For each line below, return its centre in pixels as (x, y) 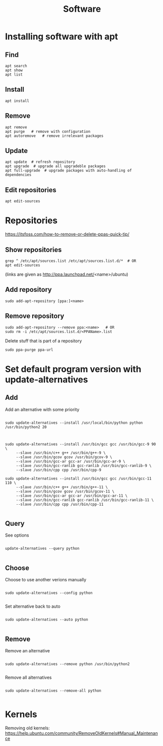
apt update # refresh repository (40, 162)
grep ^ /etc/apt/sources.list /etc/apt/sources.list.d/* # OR (71, 261)
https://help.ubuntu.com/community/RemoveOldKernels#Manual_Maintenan (81, 733)
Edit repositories (31, 190)
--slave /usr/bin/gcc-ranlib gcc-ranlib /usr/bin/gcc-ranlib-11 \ (85, 500)
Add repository (29, 290)
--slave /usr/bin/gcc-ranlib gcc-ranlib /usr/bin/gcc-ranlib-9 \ (84, 465)
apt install (17, 101)
